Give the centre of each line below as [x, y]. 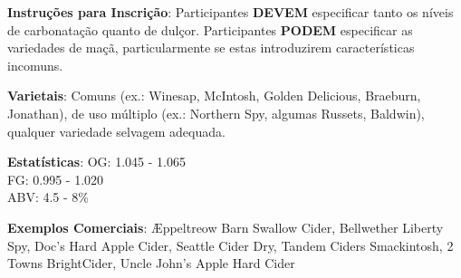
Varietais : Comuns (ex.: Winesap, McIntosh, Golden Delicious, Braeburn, [214, 96]
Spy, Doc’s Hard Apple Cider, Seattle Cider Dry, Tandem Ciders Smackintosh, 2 [230, 245]
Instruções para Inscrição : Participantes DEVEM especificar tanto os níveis [230, 12]
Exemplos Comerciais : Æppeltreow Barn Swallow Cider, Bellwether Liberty [226, 227]
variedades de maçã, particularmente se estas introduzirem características [211, 48]
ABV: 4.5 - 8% [48, 197]
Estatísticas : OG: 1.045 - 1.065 [96, 162]
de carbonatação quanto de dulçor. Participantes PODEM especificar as [210, 29]
